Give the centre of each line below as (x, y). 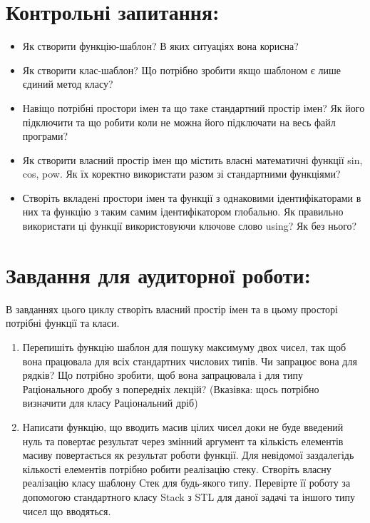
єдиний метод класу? (68, 84)
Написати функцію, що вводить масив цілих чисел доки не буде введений (183, 426)
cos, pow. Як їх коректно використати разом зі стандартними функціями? (181, 174)
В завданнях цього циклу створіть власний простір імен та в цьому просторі (172, 309)
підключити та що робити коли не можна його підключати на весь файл (179, 122)
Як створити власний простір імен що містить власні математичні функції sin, (192, 159)
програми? (45, 136)
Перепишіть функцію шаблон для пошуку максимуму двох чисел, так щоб (184, 346)
